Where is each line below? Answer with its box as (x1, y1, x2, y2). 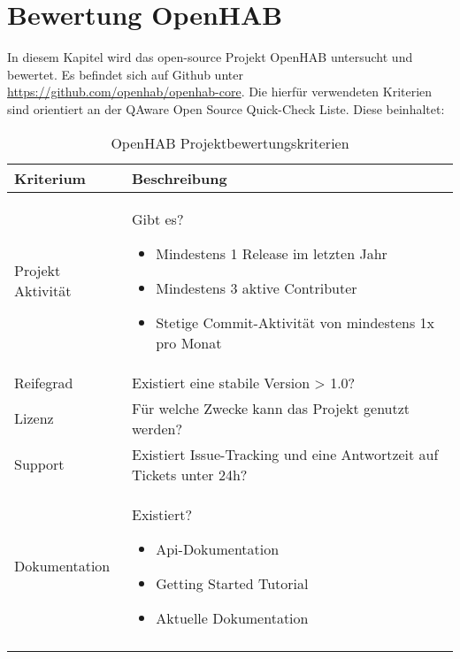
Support (14, 454, 65, 474)
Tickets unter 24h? (132, 464, 248, 485)
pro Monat (156, 332, 222, 353)
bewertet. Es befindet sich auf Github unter (7, 65, 243, 83)
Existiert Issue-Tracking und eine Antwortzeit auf (132, 443, 439, 464)
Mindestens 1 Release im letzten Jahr (156, 242, 387, 264)
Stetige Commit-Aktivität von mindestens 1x (156, 311, 435, 333)
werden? (132, 418, 182, 439)
